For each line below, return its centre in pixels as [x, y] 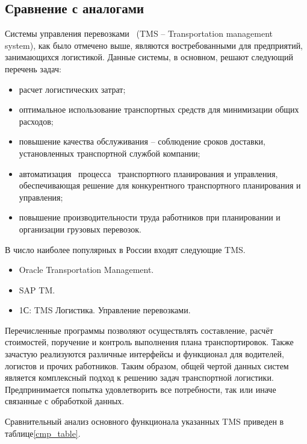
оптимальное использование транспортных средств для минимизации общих [159, 109]
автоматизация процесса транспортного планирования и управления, [148, 173]
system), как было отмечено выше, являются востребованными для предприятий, [154, 45]
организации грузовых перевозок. [80, 229]
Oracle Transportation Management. [86, 270]
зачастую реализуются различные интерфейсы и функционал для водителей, [144, 354]
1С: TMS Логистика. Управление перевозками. [105, 310]
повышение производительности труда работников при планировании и [150, 217]
